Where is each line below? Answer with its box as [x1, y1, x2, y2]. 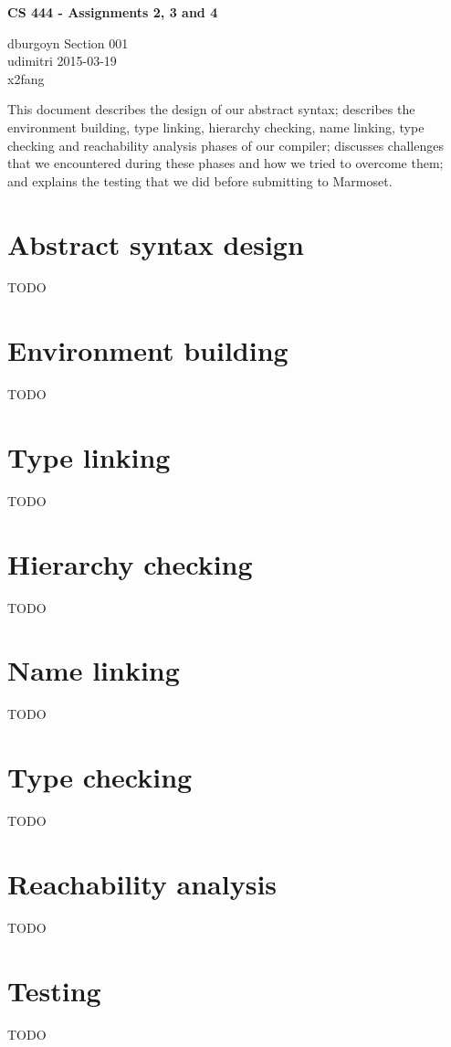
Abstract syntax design [7, 225, 304, 262]
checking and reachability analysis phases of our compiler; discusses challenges [7, 135, 444, 154]
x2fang [7, 69, 45, 88]
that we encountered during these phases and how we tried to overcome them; [7, 153, 444, 173]
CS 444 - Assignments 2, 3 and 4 [7, 3, 218, 21]
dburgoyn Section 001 [7, 33, 129, 52]
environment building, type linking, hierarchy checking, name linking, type [7, 117, 425, 136]
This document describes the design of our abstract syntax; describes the [7, 100, 415, 119]
